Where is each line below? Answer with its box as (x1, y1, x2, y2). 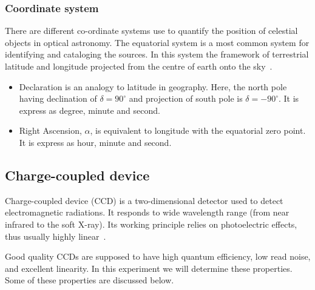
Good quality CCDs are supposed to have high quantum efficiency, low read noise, (5, 250, 311, 263)
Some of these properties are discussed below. (5, 274, 174, 286)
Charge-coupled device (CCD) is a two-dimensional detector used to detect (5, 194, 283, 206)
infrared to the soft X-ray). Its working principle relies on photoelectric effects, (5, 217, 297, 230)
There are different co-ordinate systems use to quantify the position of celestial (5, 24, 298, 37)
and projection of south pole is (129, 92, 243, 105)
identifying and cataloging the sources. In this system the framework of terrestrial (5, 48, 309, 61)
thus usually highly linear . (5, 229, 106, 242)
